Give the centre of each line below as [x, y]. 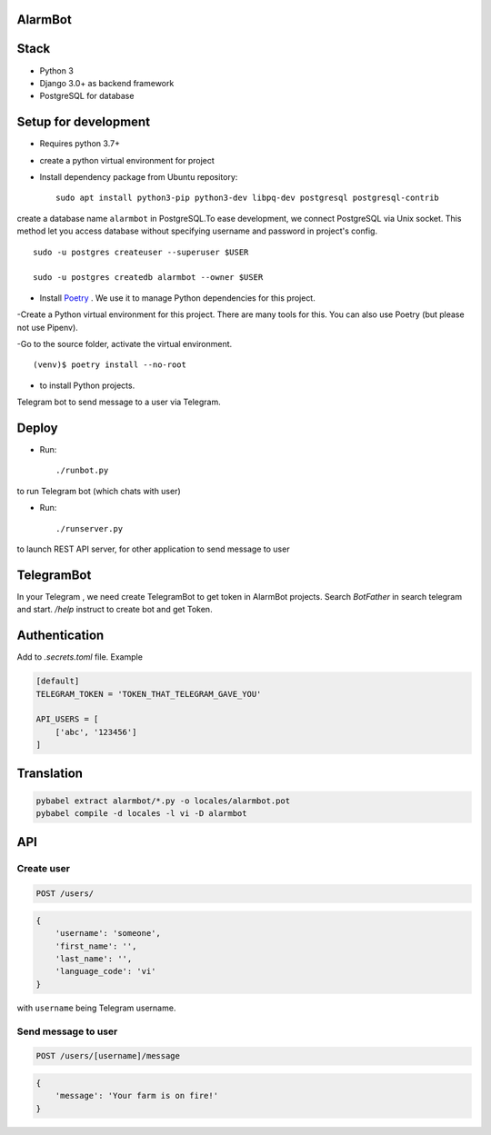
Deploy [37, 428]
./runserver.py [90, 528]
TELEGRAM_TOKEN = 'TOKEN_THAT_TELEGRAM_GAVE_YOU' [149, 694]
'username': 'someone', [108, 933]
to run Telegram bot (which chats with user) [99, 491]
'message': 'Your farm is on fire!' [136, 1096]
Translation [50, 774]
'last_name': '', [94, 958]
